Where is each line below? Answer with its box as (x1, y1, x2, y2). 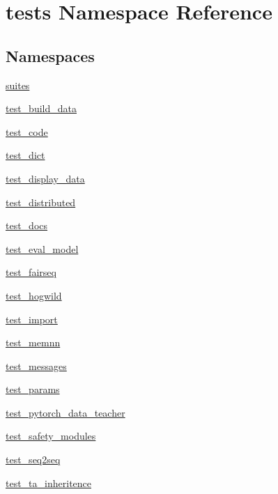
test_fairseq (6, 265, 56, 279)
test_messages (6, 358, 67, 373)
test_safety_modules (6, 429, 96, 443)
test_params (6, 382, 60, 396)
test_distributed (6, 194, 76, 209)
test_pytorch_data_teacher (6, 405, 125, 419)
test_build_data (6, 101, 77, 116)
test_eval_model (6, 241, 79, 256)
